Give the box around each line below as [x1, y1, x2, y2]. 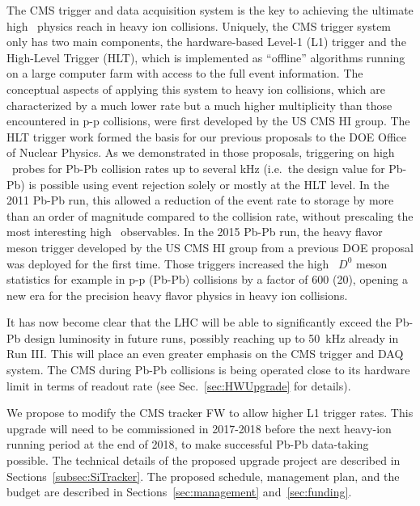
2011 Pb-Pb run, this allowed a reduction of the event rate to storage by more [6, 192, 394, 209]
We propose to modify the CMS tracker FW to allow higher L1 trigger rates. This [6, 404, 414, 421]
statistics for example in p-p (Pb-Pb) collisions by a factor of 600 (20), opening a [6, 271, 408, 288]
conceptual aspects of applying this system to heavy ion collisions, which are [6, 80, 386, 97]
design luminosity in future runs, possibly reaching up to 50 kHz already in [23, 329, 399, 346]
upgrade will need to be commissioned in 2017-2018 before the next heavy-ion [6, 420, 392, 436]
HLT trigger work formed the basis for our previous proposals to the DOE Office [6, 128, 407, 145]
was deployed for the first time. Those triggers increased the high [6, 255, 329, 272]
